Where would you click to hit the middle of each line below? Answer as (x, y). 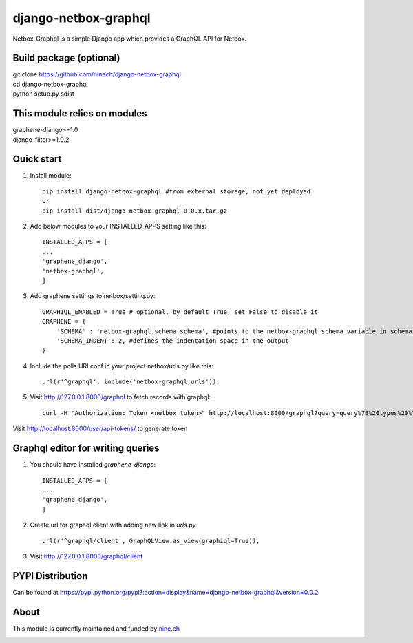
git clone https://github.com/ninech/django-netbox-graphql (97, 74)
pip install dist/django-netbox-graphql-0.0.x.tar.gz (135, 211)
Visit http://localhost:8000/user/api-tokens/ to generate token (100, 429)
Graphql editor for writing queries (86, 449)
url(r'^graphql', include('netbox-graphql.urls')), (131, 382)
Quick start (37, 159)
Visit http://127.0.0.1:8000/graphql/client (86, 556)
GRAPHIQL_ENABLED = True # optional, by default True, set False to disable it (180, 312)
